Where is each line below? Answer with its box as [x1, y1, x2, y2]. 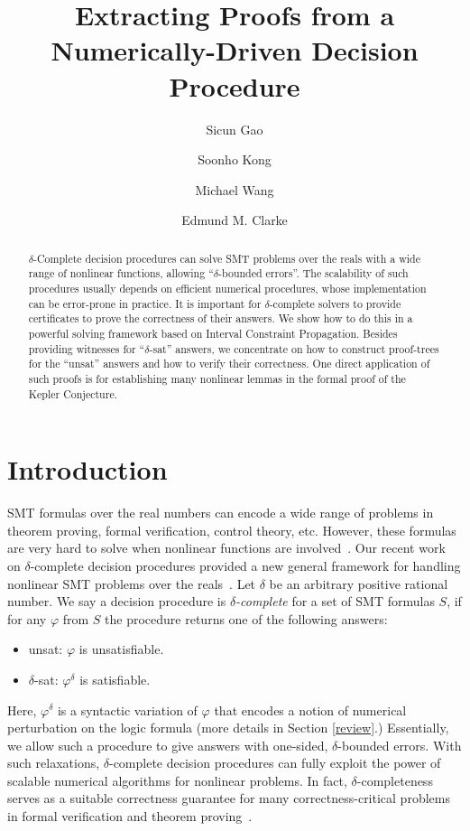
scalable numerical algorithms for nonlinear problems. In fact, [7, 770, 347, 789]
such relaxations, [7, 753, 100, 772]
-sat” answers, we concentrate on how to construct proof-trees [149, 341, 439, 356]
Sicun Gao [206, 119, 263, 138]
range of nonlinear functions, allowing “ [28, 266, 214, 281]
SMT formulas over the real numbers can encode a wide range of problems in [7, 503, 434, 522]
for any [7, 609, 47, 628]
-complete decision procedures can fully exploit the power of [108, 753, 441, 772]
